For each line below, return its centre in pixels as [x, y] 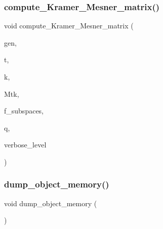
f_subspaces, [24, 111]
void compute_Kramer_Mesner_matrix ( [69, 26]
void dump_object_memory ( [51, 203]
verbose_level [25, 145]
